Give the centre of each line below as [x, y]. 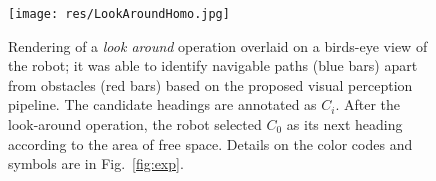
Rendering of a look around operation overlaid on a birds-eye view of [218, 45]
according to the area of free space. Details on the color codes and [210, 143]
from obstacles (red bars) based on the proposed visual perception [210, 84]
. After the [368, 104]
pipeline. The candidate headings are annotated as [162, 104]
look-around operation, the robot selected [135, 124]
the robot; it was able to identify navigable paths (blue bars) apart [213, 65]
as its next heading [344, 124]
